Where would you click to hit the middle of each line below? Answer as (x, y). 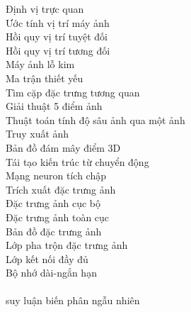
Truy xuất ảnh (37, 134)
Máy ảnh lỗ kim (40, 64)
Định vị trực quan (45, 9)
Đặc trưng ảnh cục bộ (53, 203)
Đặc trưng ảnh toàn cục (58, 217)
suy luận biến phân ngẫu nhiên (73, 300)
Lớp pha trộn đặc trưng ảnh (67, 245)
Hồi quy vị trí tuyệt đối (57, 37)
